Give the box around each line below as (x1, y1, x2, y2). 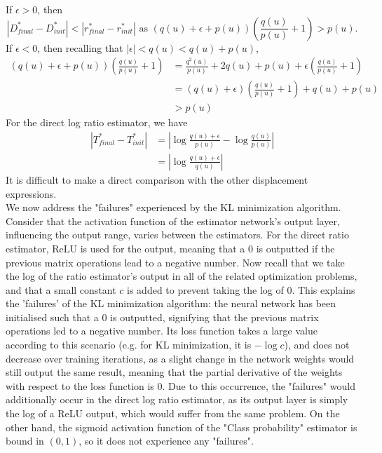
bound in (6, 433, 44, 448)
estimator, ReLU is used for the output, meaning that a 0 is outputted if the (6, 241, 335, 255)
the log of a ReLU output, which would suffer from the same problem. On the (6, 406, 340, 421)
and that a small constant (6, 282, 116, 297)
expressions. (6, 186, 57, 201)
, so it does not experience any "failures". (79, 433, 254, 448)
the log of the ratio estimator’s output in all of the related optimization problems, (6, 269, 357, 283)
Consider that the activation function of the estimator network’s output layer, (6, 213, 340, 228)
